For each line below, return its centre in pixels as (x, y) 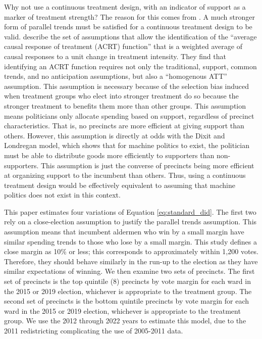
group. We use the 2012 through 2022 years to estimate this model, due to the (125, 321)
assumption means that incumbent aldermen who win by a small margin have (124, 232)
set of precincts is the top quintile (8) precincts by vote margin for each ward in (127, 281)
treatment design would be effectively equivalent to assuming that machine (120, 185)
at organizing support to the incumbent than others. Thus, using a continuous (125, 175)
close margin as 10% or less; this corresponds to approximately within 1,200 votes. (131, 251)
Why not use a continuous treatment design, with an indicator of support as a (125, 7)
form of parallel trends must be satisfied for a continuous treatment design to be (128, 27)
